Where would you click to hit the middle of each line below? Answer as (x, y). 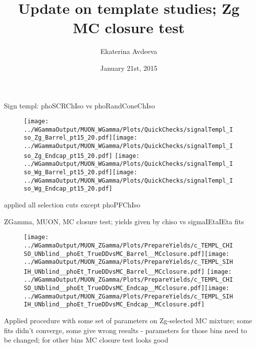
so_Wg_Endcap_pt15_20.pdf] (68, 189)
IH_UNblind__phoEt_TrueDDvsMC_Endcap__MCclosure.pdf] (114, 305)
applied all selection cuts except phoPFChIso (72, 204)
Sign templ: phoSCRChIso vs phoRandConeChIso (79, 105)
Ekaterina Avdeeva (129, 51)
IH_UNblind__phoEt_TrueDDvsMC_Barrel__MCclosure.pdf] (114, 272)
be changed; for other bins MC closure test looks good (86, 340)
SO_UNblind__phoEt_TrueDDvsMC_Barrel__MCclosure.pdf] (114, 254)
